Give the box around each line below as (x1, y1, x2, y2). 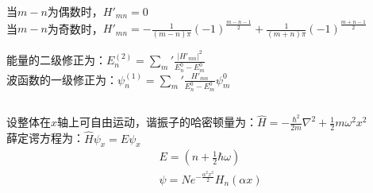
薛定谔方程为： (6, 129, 84, 146)
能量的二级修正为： (6, 52, 106, 68)
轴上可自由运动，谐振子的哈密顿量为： (57, 114, 258, 130)
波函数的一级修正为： (6, 71, 117, 87)
